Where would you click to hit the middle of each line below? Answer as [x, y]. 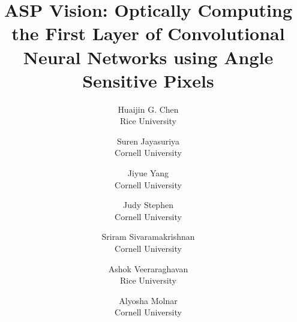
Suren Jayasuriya [148, 141]
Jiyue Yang [148, 173]
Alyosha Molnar [148, 300]
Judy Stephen [148, 205]
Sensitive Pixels [148, 80]
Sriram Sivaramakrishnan [148, 237]
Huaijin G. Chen [148, 109]
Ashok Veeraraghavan [148, 268]
